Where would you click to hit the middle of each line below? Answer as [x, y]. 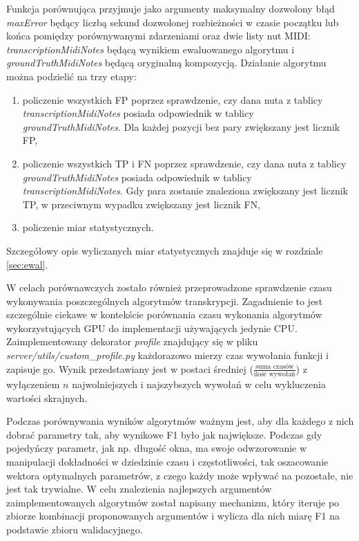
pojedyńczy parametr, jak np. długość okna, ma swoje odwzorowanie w [157, 448]
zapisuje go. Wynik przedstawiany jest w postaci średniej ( [130, 368]
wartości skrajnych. [47, 397]
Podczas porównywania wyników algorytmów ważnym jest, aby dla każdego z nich [180, 421]
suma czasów [275, 367]
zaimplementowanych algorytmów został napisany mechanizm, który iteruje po [173, 502]
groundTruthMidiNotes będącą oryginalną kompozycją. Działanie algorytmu [166, 63]
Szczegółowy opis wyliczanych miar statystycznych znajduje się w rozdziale [165, 250]
